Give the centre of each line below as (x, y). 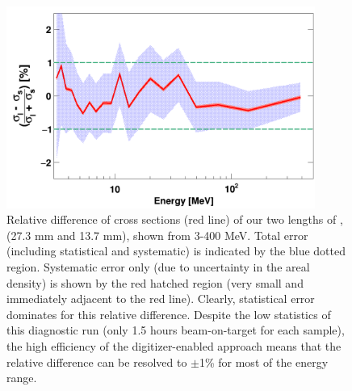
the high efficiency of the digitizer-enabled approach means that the (174, 346)
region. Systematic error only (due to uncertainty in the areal (158, 267)
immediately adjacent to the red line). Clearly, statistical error (161, 299)
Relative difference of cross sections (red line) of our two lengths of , (175, 219)
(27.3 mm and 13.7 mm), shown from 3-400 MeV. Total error (157, 235)
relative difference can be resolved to (97, 362)
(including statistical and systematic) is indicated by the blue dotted (176, 251)
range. (22, 378)
